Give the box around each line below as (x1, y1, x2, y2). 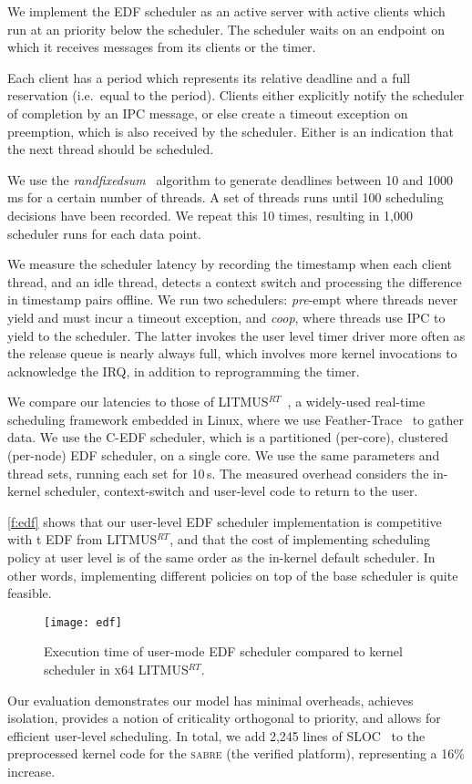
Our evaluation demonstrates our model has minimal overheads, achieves (7, 690, 414, 709)
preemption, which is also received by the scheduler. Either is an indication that (7, 121, 454, 140)
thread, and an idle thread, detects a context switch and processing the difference (7, 272, 462, 291)
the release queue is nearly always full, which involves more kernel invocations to (7, 344, 457, 363)
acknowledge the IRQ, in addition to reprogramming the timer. (7, 361, 360, 380)
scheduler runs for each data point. (7, 223, 202, 242)
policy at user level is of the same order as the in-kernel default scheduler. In (7, 548, 436, 567)
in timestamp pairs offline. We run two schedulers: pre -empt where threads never (7, 290, 458, 309)
